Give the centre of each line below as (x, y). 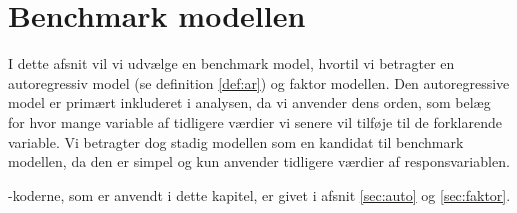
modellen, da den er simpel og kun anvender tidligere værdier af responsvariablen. (259, 161)
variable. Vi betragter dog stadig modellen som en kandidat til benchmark (236, 141)
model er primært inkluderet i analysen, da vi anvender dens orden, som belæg (249, 102)
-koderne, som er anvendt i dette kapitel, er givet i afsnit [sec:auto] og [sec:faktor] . (259, 194)
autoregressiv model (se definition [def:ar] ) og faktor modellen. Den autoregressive (259, 82)
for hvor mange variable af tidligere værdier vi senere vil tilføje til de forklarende (255, 121)
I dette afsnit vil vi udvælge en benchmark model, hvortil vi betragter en (231, 63)
